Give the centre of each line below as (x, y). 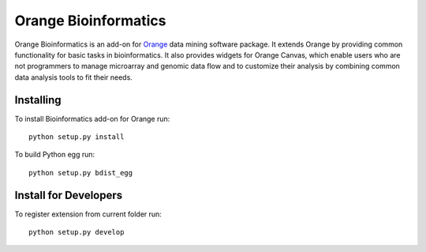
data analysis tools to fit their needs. (74, 77)
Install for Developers (69, 195)
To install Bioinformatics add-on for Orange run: (92, 118)
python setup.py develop (77, 232)
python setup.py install (77, 137)
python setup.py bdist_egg (81, 173)
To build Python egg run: (55, 155)
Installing (38, 100)
